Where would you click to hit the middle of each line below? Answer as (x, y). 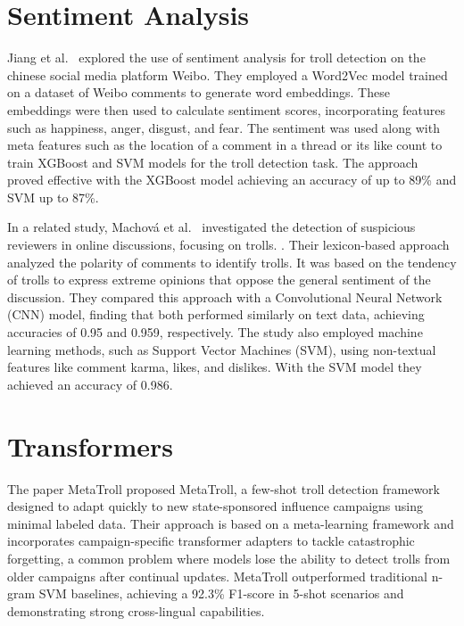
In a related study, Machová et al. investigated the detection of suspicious (211, 227)
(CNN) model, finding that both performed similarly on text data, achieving (216, 314)
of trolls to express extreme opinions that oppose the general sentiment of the (219, 280)
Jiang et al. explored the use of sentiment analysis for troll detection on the (216, 58)
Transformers (91, 445)
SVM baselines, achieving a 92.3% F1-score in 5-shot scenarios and (221, 593)
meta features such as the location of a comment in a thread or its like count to (225, 145)
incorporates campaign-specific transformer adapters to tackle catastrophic (211, 541)
